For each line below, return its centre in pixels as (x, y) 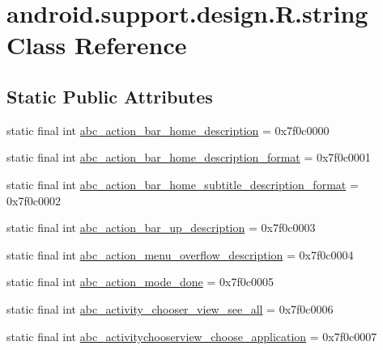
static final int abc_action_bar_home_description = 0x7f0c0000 (168, 130)
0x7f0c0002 (34, 200)
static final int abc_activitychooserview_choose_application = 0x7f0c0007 (192, 336)
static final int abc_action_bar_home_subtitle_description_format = (183, 184)
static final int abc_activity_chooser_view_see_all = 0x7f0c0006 (170, 308)
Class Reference (97, 45)
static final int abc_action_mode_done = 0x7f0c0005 (140, 282)
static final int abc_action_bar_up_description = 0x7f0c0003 (161, 228)
